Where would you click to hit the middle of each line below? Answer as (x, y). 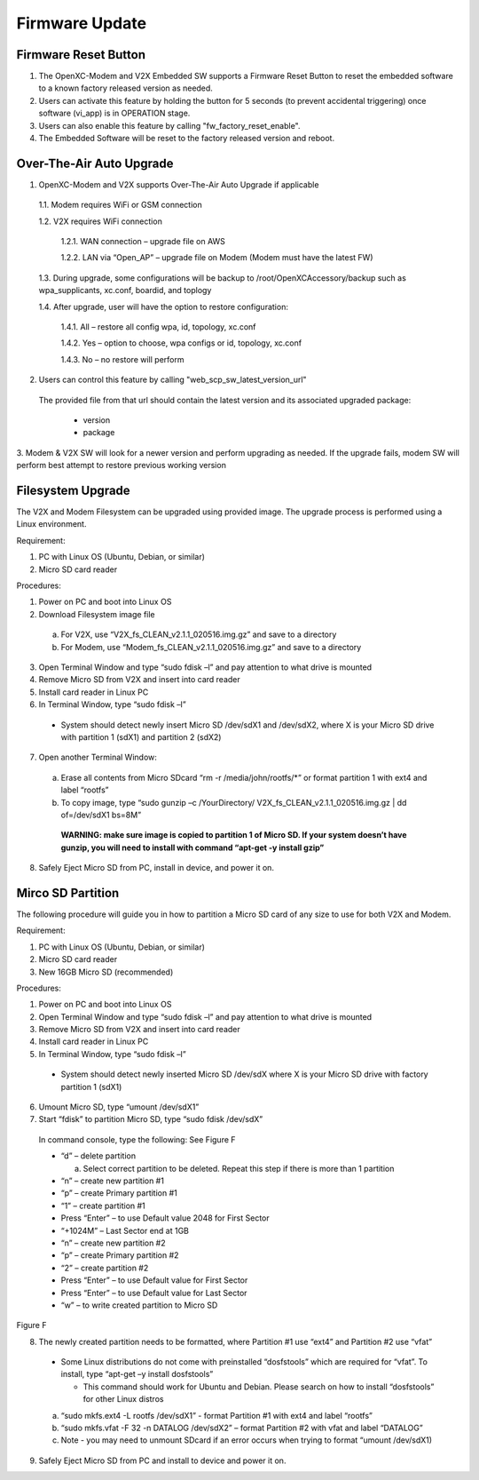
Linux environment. (51, 524)
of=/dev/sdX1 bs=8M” (101, 815)
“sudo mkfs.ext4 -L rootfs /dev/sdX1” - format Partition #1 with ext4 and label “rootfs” (216, 1415)
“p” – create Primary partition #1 (119, 1193)
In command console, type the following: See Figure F (137, 1139)
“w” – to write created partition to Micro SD (139, 1305)
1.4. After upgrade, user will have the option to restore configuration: (163, 306)
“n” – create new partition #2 (113, 1243)
